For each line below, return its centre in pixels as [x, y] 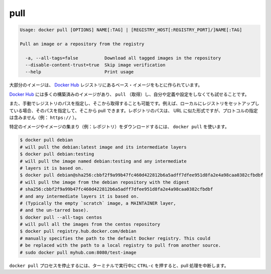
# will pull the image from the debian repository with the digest [105, 182]
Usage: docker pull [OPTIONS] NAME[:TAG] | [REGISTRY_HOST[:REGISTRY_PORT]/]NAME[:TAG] [131, 30]
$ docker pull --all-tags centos [61, 217]
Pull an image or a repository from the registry [82, 44]
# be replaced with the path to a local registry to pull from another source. [120, 245]
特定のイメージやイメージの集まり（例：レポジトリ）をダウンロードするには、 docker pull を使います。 [119, 127]
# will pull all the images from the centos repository [90, 224]
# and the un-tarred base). [54, 210]
